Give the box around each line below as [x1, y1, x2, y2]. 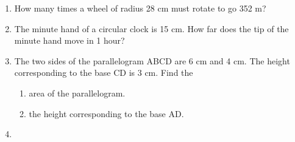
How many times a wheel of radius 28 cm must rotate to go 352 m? [14, 2, 266, 14]
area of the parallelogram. [29, 86, 126, 99]
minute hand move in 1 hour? [14, 34, 125, 47]
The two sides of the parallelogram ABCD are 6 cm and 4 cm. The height [14, 54, 290, 67]
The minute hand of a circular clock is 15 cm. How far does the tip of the [14, 22, 289, 35]
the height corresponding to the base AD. [29, 107, 184, 120]
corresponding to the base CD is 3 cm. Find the [14, 66, 193, 79]
